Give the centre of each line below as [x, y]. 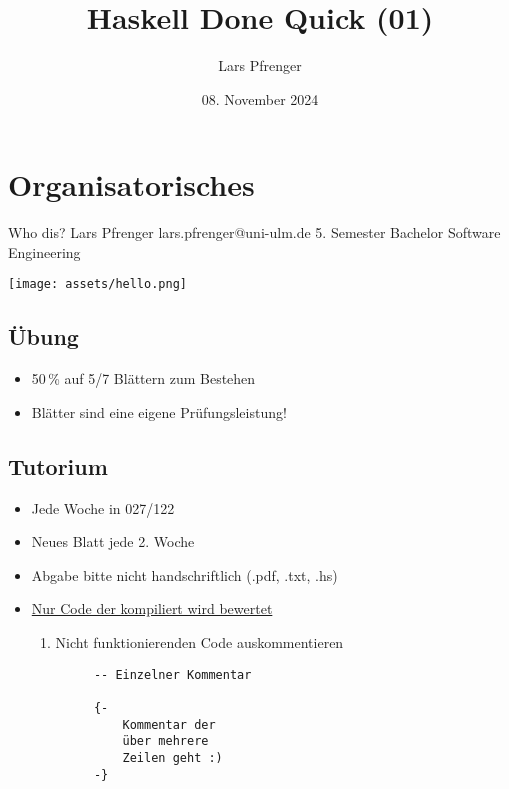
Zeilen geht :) [172, 757]
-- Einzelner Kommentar [172, 674]
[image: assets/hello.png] [97, 284]
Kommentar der [169, 724]
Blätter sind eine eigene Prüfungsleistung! [159, 411]
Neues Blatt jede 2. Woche [113, 541]
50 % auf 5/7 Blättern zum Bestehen [143, 378]
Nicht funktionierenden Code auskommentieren [199, 642]
